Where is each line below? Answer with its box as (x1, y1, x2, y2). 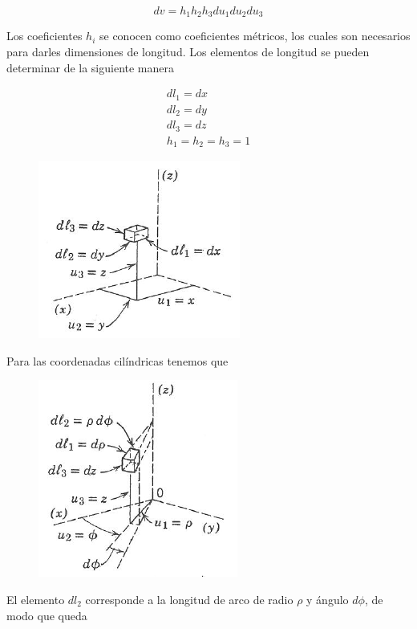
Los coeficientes (6, 27, 83, 44)
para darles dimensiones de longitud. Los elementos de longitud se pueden (6, 43, 370, 60)
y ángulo (306, 590, 349, 607)
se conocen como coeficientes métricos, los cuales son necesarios (99, 27, 411, 44)
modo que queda (6, 607, 87, 623)
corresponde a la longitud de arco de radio (85, 590, 294, 607)
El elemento (6, 590, 65, 607)
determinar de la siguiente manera (6, 59, 175, 76)
